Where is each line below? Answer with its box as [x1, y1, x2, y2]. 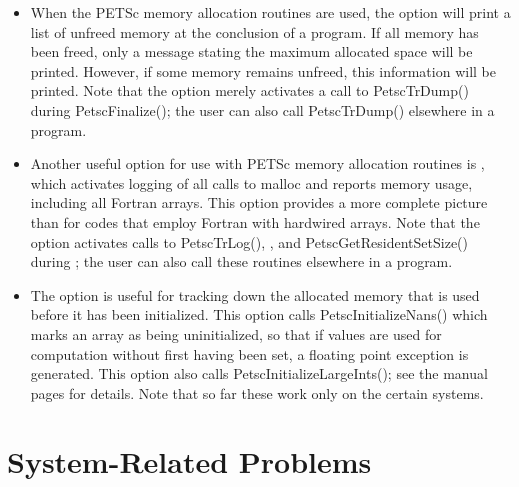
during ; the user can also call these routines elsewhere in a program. [30, 251, 453, 272]
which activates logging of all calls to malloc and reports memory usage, [30, 172, 473, 193]
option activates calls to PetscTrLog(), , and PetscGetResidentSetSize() [30, 231, 469, 252]
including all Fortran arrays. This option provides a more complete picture [30, 192, 488, 213]
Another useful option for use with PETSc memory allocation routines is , [30, 153, 485, 174]
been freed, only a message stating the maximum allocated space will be [30, 41, 473, 62]
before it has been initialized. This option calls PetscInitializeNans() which [30, 304, 488, 325]
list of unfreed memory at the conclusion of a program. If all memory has [30, 21, 479, 42]
